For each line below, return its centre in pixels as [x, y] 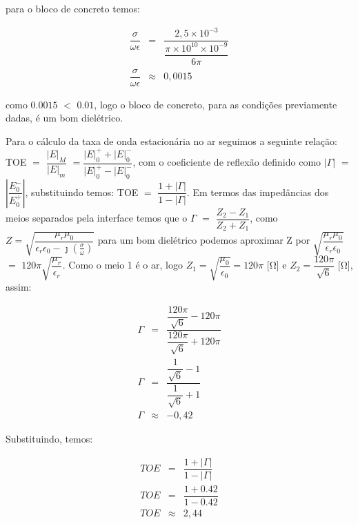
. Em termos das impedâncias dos [258, 192]
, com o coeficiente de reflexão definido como [227, 162]
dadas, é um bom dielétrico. [64, 118]
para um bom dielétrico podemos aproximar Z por [204, 240]
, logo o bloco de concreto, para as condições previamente [216, 104]
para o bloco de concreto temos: [73, 8]
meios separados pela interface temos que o [97, 218]
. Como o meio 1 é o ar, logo [122, 265]
